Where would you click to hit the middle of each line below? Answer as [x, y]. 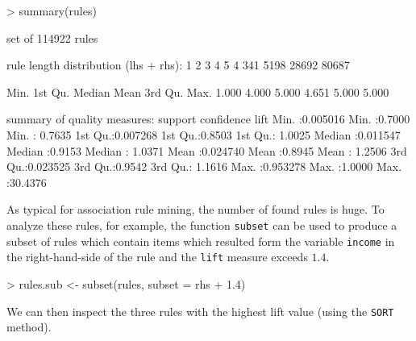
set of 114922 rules [52, 37]
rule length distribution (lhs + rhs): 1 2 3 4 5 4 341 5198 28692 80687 [178, 65]
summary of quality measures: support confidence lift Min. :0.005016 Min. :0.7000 [208, 119]
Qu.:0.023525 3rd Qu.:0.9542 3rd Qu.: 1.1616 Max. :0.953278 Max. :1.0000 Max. [204, 166]
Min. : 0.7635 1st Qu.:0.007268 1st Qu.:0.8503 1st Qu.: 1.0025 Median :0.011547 [204, 134]
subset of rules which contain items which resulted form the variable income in [201, 241]
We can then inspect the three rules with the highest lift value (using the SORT [200, 311]
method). [29, 327]
